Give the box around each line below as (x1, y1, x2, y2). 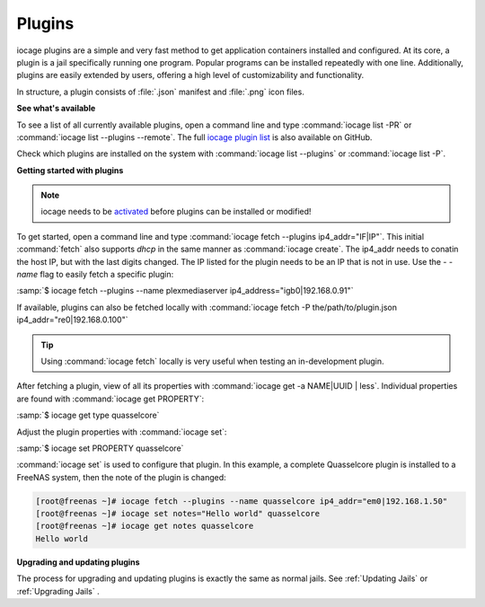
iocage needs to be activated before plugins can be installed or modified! (40, 207, 312, 217)
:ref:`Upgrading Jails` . (16, 585, 100, 596)
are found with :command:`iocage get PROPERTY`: (16, 393, 205, 404)
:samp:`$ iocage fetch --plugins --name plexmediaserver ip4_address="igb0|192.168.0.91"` (16, 286, 354, 296)
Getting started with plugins (16, 164, 124, 175)
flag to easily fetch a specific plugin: (40, 269, 174, 280)
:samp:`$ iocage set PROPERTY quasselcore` (16, 443, 184, 453)
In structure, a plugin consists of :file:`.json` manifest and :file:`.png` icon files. (16, 86, 304, 97)
